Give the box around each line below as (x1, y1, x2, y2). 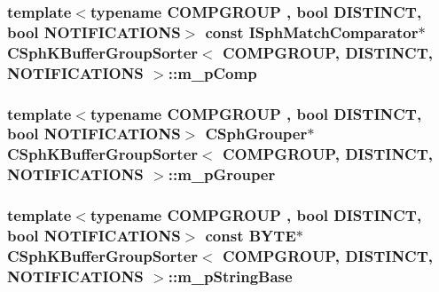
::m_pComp (168, 61, 257, 83)
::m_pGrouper (168, 163, 276, 185)
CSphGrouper (205, 122, 308, 145)
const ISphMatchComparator (205, 20, 419, 43)
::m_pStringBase (168, 264, 293, 287)
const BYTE (205, 225, 296, 247)
